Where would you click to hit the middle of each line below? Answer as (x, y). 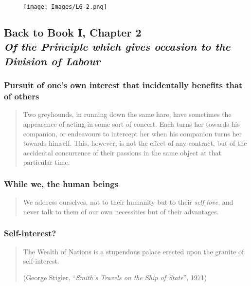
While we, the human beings (61, 183)
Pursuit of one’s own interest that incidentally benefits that (123, 85)
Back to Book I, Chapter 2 (73, 32)
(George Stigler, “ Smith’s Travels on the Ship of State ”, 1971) (115, 277)
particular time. (46, 162)
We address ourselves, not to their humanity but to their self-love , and (128, 202)
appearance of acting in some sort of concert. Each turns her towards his (131, 124)
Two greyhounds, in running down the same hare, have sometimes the (127, 114)
